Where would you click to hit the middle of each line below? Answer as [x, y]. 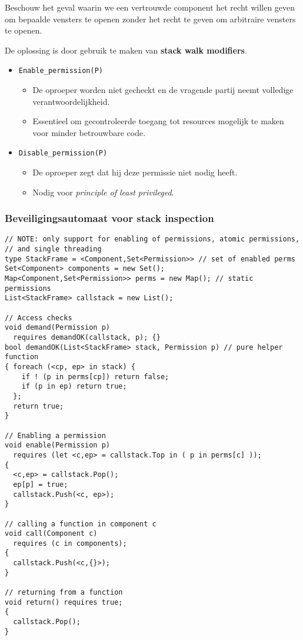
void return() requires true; [64, 602]
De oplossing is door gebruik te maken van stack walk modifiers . [126, 50]
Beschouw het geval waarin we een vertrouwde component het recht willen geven [150, 7]
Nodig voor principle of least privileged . [103, 192]
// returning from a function [64, 593]
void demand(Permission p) [57, 328]
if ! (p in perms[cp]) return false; [95, 377]
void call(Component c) [51, 534]
